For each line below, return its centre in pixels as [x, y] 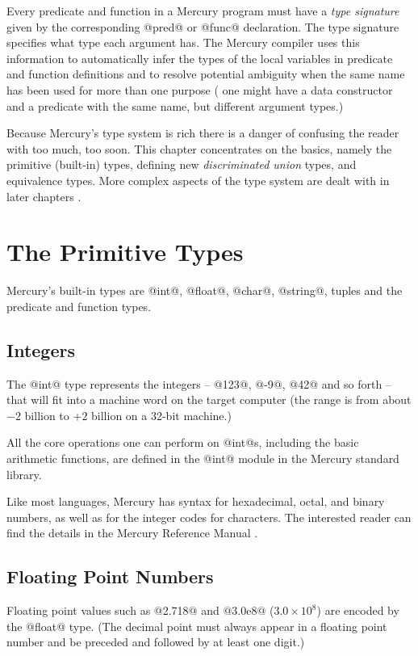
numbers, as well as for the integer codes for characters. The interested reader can [209, 517]
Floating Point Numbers [110, 576]
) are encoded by [358, 610]
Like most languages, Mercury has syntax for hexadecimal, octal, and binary [196, 501]
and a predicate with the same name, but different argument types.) [175, 105]
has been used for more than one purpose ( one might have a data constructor [200, 89]
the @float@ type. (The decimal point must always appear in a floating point [197, 626]
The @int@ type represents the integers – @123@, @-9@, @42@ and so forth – [199, 383]
